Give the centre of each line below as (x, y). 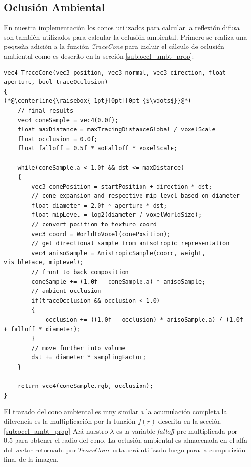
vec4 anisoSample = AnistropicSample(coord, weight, (118, 253)
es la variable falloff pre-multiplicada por (177, 430)
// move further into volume (78, 348)
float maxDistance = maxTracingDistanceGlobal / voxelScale (117, 130)
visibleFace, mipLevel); (44, 263)
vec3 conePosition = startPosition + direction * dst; (122, 186)
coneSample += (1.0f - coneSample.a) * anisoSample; (118, 282)
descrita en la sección (189, 421)
